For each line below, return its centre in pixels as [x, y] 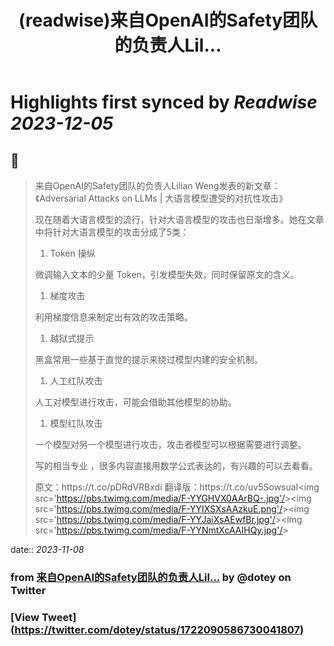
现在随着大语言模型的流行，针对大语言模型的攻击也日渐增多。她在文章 [179, 219]
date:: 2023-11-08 [47, 549]
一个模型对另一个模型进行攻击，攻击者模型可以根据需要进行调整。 [170, 444]
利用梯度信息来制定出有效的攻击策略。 [113, 317]
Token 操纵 [72, 253]
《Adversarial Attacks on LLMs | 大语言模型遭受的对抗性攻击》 [161, 198]
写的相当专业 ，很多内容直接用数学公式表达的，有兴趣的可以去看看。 [176, 465]
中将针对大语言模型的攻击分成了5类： [112, 232]
